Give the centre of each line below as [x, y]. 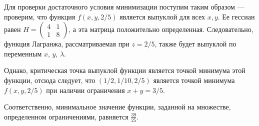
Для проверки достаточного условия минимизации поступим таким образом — [124, 6]
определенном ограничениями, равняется [66, 116]
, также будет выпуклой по [195, 44]
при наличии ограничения [85, 90]
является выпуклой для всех [162, 16]
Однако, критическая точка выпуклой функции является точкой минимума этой [125, 70]
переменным [23, 53]
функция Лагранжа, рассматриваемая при [67, 44]
